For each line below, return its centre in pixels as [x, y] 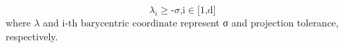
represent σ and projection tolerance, [260, 22]
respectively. [32, 36]
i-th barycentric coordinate [120, 24]
